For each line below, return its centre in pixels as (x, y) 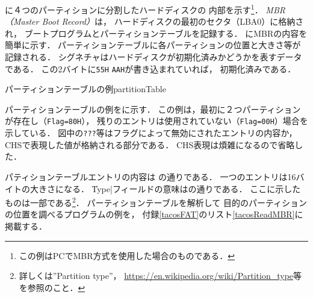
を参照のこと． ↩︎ (52, 287)
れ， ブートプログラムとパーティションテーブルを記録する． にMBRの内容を (156, 33)
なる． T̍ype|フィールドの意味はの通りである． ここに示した (182, 188)
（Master (22, 21)
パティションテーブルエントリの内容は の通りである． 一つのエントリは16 (150, 176)
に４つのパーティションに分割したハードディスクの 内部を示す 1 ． (134, 9)
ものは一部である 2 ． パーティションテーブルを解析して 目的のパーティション (156, 202)
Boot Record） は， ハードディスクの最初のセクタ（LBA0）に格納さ (173, 21)
